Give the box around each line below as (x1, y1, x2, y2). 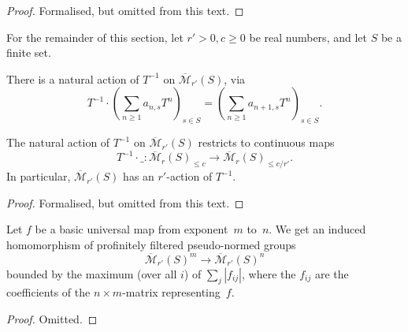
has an (123, 168, 154, 185)
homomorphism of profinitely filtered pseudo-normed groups (6, 236, 296, 252)
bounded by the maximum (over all (6, 265, 177, 282)
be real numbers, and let (249, 28, 367, 45)
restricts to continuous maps (198, 134, 335, 151)
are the (314, 265, 349, 282)
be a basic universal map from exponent (35, 221, 228, 237)
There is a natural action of (6, 70, 139, 87)
